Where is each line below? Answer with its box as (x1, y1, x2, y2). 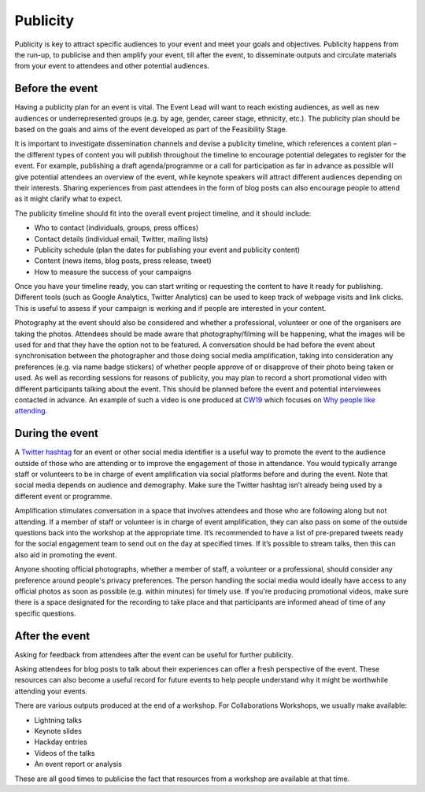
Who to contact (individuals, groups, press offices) (34, 223, 199, 232)
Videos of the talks (34, 748, 95, 757)
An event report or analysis (34, 760, 122, 769)
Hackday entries (34, 737, 88, 747)
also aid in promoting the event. (14, 550, 117, 559)
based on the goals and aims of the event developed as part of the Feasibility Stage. (14, 124, 288, 134)
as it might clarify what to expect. (14, 194, 123, 204)
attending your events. (14, 686, 88, 696)
